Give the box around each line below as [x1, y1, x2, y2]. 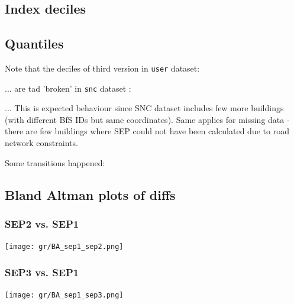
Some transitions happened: [5, 156, 105, 169]
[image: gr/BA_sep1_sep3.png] [5, 291, 124, 300]
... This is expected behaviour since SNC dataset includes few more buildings [5, 102, 284, 114]
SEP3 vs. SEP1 [5, 264, 79, 279]
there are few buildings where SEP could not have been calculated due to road [5, 125, 289, 137]
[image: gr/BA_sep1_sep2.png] [5, 242, 124, 251]
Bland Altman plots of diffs [5, 185, 176, 203]
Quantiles [5, 34, 64, 53]
